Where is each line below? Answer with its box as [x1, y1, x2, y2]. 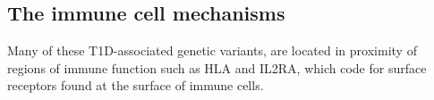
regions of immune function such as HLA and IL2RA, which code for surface [7, 58, 427, 77]
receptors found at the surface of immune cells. [7, 76, 264, 95]
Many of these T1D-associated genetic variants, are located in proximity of [7, 41, 417, 60]
